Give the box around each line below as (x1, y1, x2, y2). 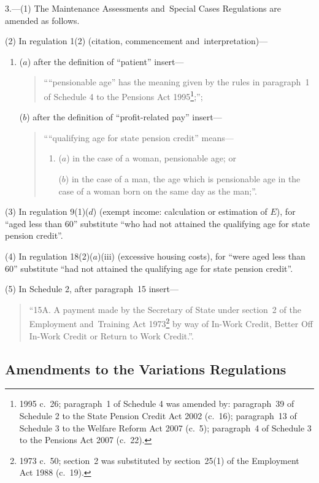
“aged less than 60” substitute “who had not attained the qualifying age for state (5, 217, 310, 230)
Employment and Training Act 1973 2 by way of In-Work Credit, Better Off (29, 315, 313, 330)
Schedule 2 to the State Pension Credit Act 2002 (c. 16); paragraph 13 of (19, 409, 297, 422)
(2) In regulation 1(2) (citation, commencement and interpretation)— (5, 34, 268, 47)
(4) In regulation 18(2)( (5, 249, 93, 262)
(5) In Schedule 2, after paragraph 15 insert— (5, 282, 179, 295)
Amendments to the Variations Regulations (5, 359, 286, 378)
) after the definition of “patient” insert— (27, 55, 184, 68)
